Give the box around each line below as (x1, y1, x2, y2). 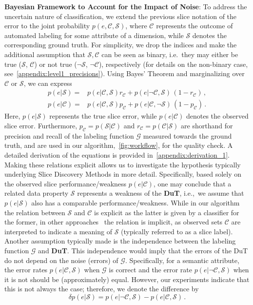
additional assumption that (4, 49, 85, 59)
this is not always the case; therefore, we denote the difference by (4, 284, 199, 294)
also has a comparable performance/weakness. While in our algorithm (31, 197, 240, 207)
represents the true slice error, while (49, 111, 157, 121)
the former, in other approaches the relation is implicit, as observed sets (4, 217, 223, 227)
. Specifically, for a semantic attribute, (125, 255, 239, 265)
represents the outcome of (156, 20, 233, 31)
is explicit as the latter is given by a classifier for (94, 207, 239, 217)
